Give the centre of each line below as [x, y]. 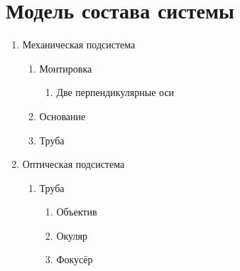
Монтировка [66, 68]
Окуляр [72, 235]
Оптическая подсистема [73, 164]
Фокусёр [75, 259]
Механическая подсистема [79, 44]
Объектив [77, 212]
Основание [62, 116]
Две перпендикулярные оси [115, 92]
